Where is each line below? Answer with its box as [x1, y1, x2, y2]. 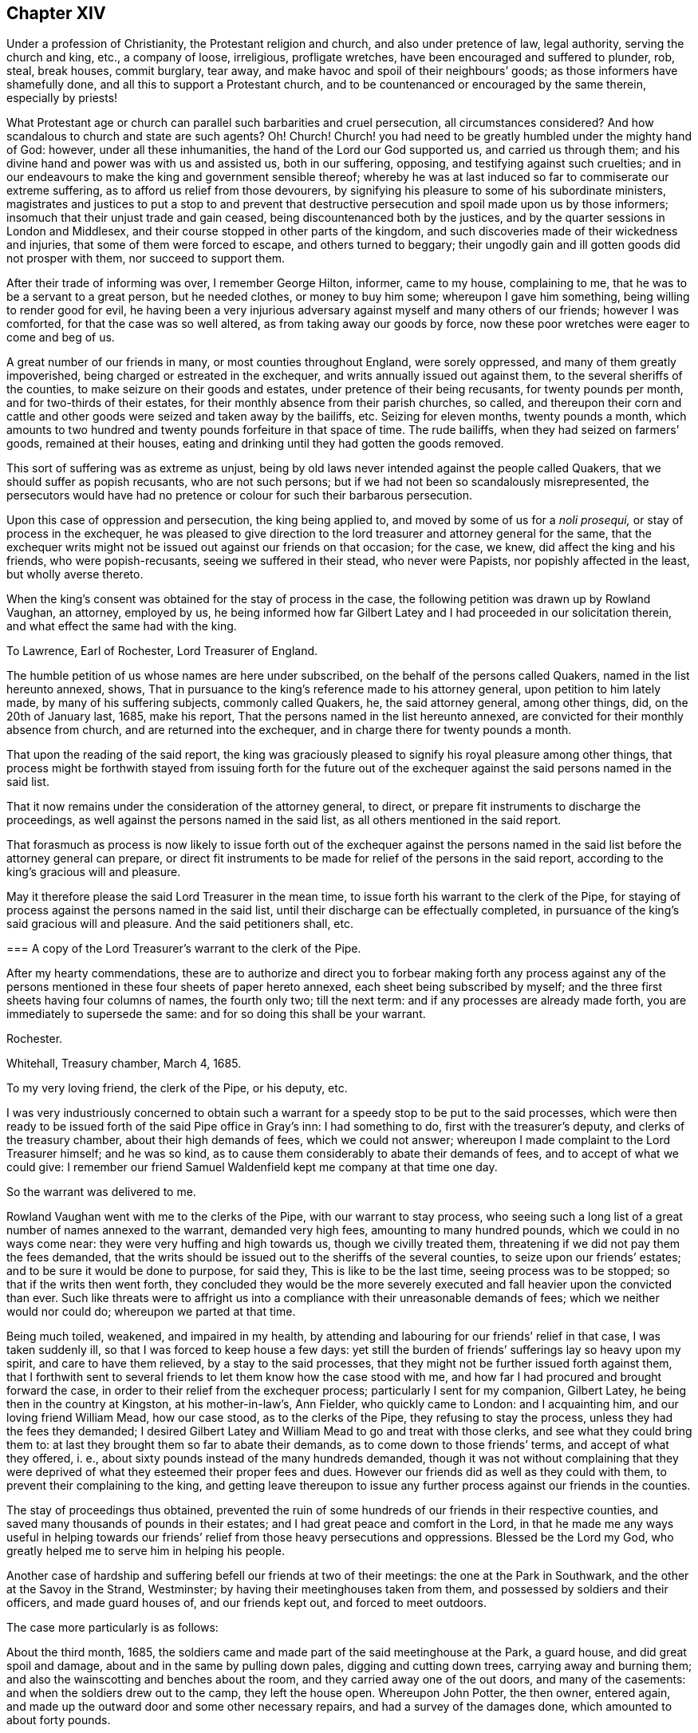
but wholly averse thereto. [6, 567, 144, 582]
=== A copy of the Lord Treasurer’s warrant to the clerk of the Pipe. [6, 942, 361, 956]
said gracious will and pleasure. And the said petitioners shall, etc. [6, 917, 353, 931]
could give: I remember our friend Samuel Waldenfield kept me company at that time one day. [6, 1160, 498, 1174]
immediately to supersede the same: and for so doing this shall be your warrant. [6, 1007, 426, 1021]
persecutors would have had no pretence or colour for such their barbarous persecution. [6, 488, 472, 503]
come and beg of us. [6, 330, 115, 345]
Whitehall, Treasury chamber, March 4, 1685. [6, 1056, 242, 1071]
